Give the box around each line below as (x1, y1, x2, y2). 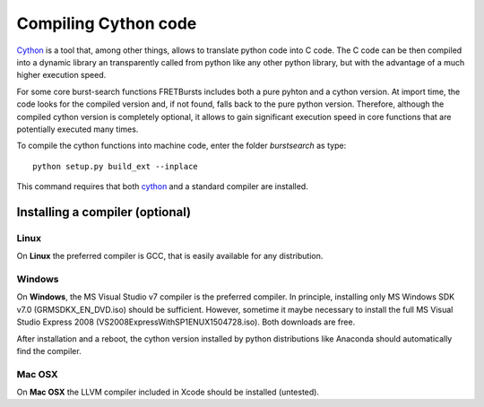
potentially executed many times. (16, 124, 139, 134)
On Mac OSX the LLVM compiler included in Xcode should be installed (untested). (16, 386, 320, 398)
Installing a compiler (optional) (16, 204, 192, 220)
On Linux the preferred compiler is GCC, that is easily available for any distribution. (16, 251, 324, 262)
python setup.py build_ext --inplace (32, 161, 199, 171)
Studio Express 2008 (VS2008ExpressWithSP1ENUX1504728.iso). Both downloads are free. (16, 316, 356, 327)
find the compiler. (16, 345, 82, 356)
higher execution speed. (16, 70, 107, 81)
